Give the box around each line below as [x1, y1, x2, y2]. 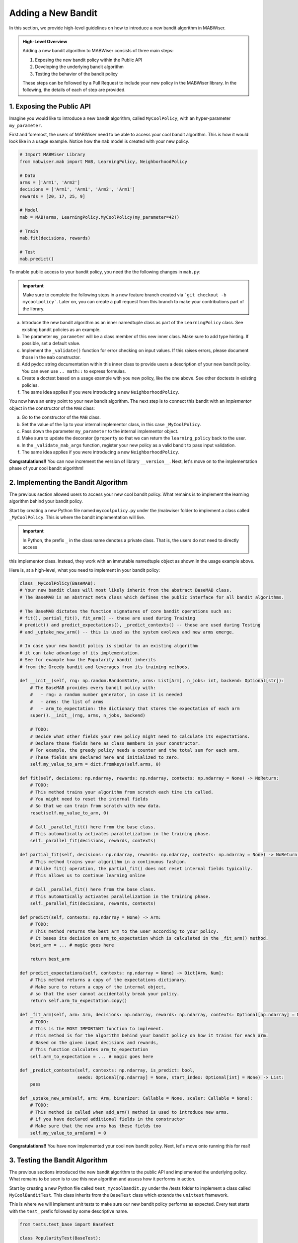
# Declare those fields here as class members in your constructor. [30, 740, 201, 746]
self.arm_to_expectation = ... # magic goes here [30, 1054, 153, 1059]
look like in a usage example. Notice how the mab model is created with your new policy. [9, 138, 190, 144]
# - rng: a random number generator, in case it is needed [30, 692, 182, 698]
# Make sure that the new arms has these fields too [30, 1123, 161, 1129]
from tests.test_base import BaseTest [19, 1221, 114, 1227]
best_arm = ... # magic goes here [30, 942, 114, 948]
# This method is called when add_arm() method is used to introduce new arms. [30, 1109, 229, 1115]
